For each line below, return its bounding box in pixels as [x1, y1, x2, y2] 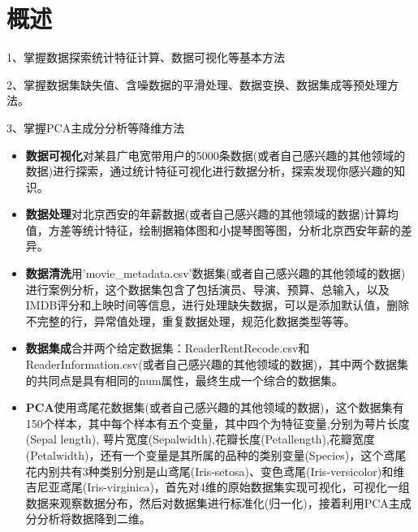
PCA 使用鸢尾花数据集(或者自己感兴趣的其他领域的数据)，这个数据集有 [25, 399, 404, 416]
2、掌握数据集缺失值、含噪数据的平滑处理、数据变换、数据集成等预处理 [6, 76, 387, 93]
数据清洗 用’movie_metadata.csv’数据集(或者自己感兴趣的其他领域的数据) [25, 265, 406, 282]
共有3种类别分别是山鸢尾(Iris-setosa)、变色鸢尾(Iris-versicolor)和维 [59, 462, 405, 479]
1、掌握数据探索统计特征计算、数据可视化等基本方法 [6, 49, 285, 66]
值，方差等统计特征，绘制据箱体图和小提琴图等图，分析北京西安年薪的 [25, 221, 401, 238]
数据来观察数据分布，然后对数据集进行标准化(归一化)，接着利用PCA [25, 494, 389, 511]
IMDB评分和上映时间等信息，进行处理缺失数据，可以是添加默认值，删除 [25, 296, 410, 314]
